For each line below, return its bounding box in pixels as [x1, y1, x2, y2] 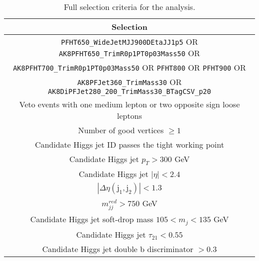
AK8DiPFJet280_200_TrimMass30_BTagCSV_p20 [48, 87, 211, 95]
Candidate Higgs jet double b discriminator [42, 243, 194, 255]
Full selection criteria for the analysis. [64, 1, 195, 12]
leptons [117, 110, 142, 121]
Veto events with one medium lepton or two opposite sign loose [19, 98, 240, 110]
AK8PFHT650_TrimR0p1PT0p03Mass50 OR [59, 47, 200, 59]
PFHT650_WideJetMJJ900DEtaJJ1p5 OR [61, 36, 198, 47]
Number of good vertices [78, 124, 164, 136]
